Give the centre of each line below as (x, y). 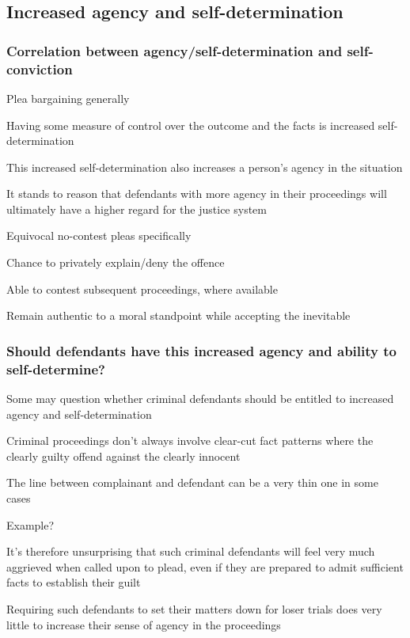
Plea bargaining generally (68, 98)
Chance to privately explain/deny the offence (116, 262)
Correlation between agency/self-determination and (175, 50)
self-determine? (56, 368)
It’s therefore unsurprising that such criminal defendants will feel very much (191, 551)
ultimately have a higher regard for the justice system (137, 209)
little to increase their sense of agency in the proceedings (144, 624)
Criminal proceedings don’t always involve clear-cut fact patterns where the (190, 441)
